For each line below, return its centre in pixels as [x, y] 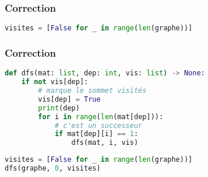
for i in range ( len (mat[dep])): [101, 117]
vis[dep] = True [69, 99]
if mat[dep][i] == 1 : [96, 134]
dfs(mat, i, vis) [105, 143]
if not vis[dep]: [55, 82]
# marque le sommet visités [92, 91]
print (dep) [59, 108]
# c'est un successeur [98, 125]
